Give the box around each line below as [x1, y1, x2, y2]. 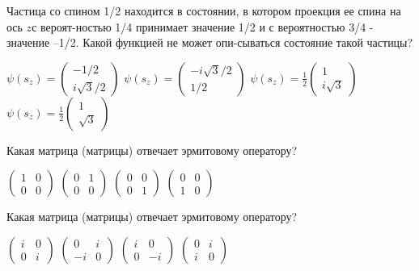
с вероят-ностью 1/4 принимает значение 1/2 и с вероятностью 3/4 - [32, 18, 374, 35]
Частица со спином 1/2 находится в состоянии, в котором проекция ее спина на [6, 2, 401, 19]
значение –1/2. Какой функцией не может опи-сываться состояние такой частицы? [6, 34, 413, 51]
